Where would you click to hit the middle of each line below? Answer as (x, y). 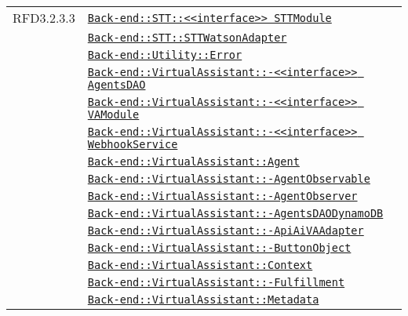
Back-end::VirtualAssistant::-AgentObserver (222, 196)
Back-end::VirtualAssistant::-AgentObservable (229, 179)
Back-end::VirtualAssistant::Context (200, 265)
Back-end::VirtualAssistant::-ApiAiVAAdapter (226, 231)
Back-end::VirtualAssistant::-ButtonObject (219, 248)
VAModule (113, 114)
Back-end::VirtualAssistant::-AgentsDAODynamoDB (235, 213)
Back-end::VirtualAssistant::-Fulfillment (216, 282)
